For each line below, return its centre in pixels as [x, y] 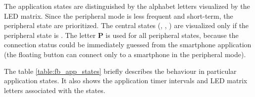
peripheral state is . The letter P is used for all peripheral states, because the [121, 35]
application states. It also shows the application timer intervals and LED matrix [126, 81]
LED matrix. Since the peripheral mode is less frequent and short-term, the [119, 16]
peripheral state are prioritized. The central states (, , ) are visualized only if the [127, 25]
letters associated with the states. [55, 90]
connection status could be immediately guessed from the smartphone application [128, 45]
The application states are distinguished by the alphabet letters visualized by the [127, 6]
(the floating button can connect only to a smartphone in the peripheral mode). [125, 54]
